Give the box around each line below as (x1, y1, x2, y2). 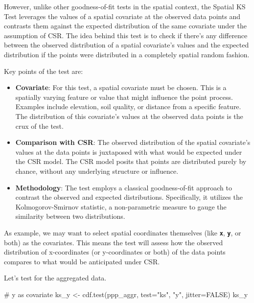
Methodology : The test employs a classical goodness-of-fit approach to (15, 182, 232, 192)
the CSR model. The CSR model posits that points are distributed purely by (15, 156, 247, 166)
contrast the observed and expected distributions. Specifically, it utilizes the (15, 192, 243, 202)
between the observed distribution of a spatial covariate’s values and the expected (4, 40, 249, 50)
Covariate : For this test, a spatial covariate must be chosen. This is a (15, 82, 227, 93)
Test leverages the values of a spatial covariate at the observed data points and (4, 11, 241, 21)
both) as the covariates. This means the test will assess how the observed (4, 237, 223, 247)
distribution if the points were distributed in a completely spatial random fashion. (4, 49, 250, 59)
